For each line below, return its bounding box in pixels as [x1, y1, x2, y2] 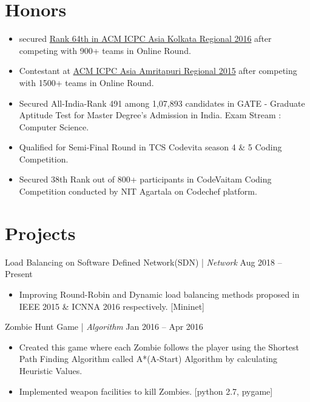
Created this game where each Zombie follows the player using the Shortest [19, 340, 300, 353]
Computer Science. [19, 120, 89, 133]
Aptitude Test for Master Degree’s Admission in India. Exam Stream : [19, 109, 281, 121]
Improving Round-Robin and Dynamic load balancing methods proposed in [19, 287, 300, 300]
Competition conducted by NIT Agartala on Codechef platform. [19, 185, 257, 198]
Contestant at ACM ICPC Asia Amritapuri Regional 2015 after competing [19, 64, 297, 77]
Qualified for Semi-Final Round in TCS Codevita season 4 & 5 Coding [19, 141, 282, 153]
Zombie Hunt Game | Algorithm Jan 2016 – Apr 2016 [5, 320, 203, 333]
